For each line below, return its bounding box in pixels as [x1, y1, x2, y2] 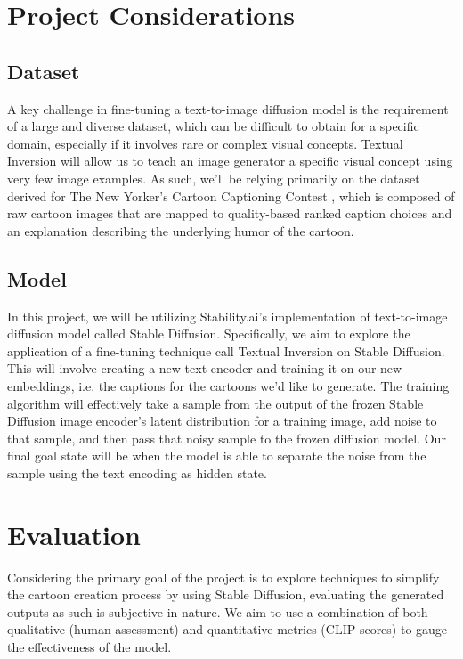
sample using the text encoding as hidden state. [7, 463, 267, 482]
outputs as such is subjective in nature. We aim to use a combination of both [7, 602, 428, 621]
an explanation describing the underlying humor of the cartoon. [7, 221, 354, 240]
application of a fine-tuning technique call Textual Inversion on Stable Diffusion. [7, 341, 445, 360]
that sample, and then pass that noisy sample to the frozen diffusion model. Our [7, 428, 446, 447]
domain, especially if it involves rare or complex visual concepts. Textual [7, 134, 403, 152]
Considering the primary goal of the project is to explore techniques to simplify [7, 567, 440, 586]
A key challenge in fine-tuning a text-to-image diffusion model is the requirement [7, 99, 449, 118]
